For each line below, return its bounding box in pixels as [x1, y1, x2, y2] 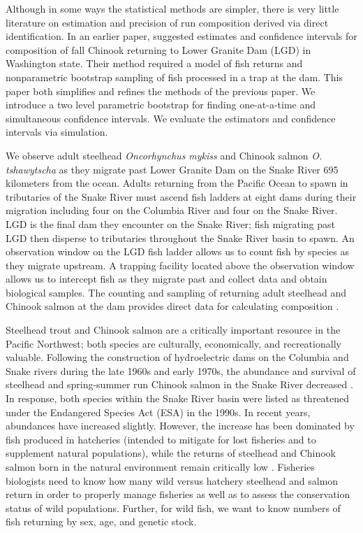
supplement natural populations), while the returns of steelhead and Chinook [6, 446, 336, 460]
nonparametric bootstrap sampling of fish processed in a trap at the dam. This [6, 69, 343, 84]
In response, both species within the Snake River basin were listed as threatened [6, 391, 350, 406]
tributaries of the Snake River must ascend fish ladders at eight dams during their [6, 189, 357, 204]
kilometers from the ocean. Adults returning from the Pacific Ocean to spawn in [6, 176, 348, 190]
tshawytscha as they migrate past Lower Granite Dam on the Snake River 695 [6, 162, 339, 176]
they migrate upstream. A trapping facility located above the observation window [6, 257, 355, 272]
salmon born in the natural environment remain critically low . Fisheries [6, 460, 315, 474]
